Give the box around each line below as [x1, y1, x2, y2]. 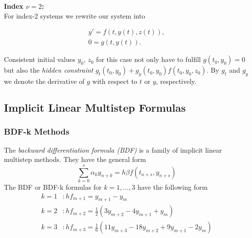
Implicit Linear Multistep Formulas [4, 100, 186, 115]
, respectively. [156, 76, 196, 86]
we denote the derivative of [4, 76, 85, 86]
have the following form [137, 181, 208, 192]
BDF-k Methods [4, 125, 70, 138]
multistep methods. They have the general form [4, 154, 146, 164]
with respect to [92, 76, 137, 86]
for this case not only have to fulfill [96, 54, 201, 64]
